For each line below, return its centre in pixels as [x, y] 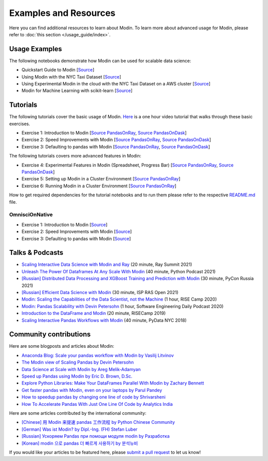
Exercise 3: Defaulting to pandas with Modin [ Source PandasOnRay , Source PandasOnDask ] [116, 147]
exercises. [20, 124]
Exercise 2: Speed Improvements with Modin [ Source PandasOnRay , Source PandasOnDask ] [116, 140]
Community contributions [50, 335]
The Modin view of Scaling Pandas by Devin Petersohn [78, 362]
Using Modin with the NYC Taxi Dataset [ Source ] [71, 77]
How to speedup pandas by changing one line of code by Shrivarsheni [94, 397]
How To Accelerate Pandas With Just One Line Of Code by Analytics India [97, 404]
